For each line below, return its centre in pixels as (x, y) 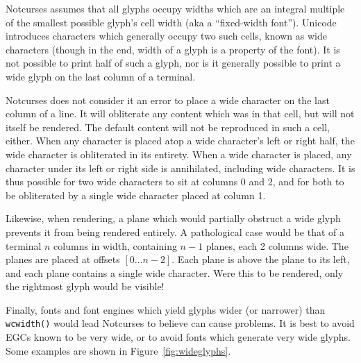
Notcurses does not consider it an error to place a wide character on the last (168, 100)
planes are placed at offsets (63, 259)
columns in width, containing (115, 245)
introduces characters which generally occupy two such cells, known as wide (166, 36)
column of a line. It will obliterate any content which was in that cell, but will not (180, 113)
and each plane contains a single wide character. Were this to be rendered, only (175, 272)
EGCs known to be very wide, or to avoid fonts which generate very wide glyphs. (178, 337)
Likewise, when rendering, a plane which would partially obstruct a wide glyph (173, 218)
